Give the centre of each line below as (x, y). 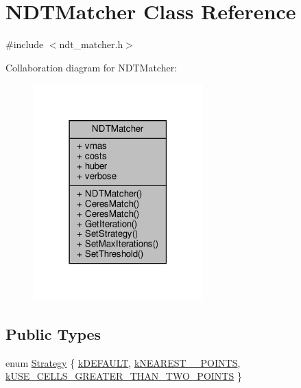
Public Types (53, 334)
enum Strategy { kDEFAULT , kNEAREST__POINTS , (123, 362)
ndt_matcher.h (91, 44)
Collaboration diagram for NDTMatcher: (92, 67)
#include (25, 44)
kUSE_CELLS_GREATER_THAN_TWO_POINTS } (124, 376)
